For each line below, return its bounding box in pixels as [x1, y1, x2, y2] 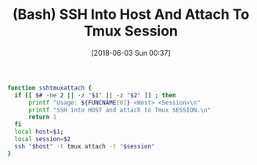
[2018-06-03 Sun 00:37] [91, 48, 171, 57]
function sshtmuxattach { [7, 84, 92, 92]
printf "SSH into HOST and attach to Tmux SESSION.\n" [27, 106, 212, 114]
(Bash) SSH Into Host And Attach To [12, 5, 250, 24]
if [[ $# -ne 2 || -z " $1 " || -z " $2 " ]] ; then [14, 91, 176, 99]
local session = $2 [14, 135, 71, 143]
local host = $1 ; [14, 128, 64, 136]
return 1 [27, 113, 57, 121]
